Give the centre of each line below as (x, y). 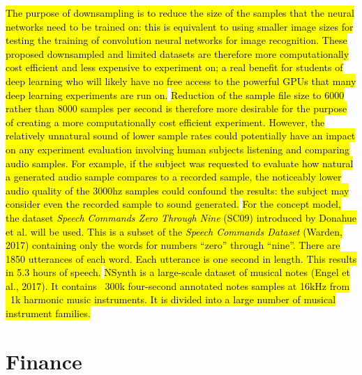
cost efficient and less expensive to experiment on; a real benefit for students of (174, 67)
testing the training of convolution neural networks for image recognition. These (176, 40)
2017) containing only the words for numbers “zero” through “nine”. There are (173, 245)
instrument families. (48, 313)
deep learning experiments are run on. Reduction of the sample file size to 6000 (175, 94)
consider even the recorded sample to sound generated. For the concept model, (173, 204)
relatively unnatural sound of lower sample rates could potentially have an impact (181, 136)
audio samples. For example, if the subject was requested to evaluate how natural (180, 163)
